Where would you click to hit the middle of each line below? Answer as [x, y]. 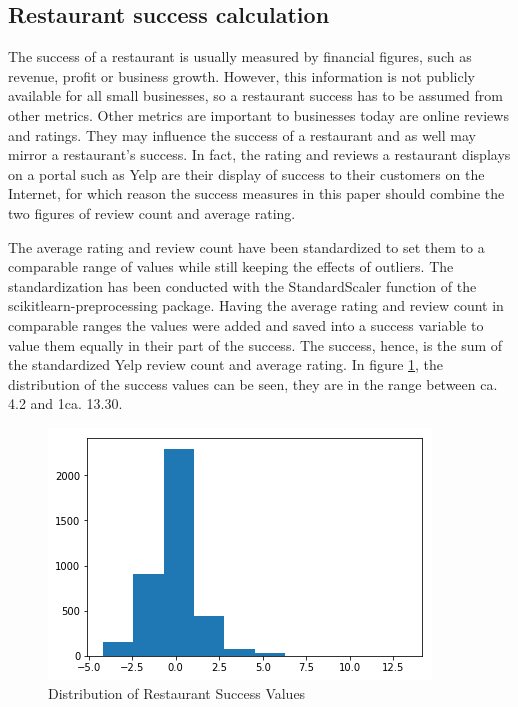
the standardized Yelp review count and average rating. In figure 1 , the [226, 364]
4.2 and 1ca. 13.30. [65, 403]
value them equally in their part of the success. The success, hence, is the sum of [255, 344]
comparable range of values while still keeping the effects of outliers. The [231, 266]
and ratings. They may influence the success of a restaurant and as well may [242, 134]
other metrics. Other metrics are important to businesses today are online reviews [258, 114]
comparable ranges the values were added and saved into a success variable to [246, 324]
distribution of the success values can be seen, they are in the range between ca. [253, 383]
